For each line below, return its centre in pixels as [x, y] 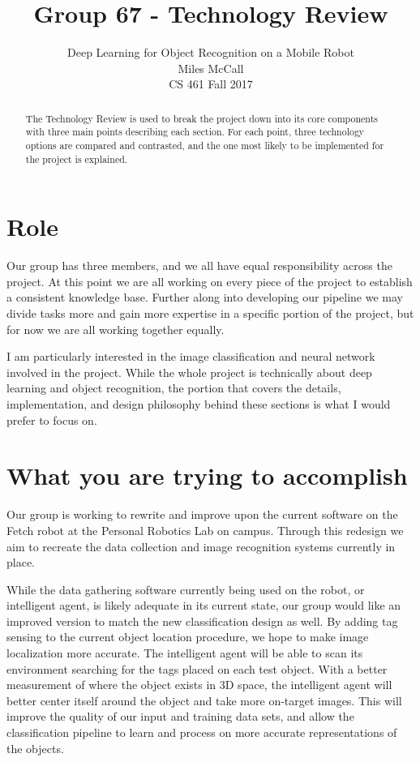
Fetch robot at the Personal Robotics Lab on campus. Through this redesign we [205, 530]
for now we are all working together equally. [116, 329]
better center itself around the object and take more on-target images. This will [204, 700]
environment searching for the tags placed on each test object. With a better [197, 668]
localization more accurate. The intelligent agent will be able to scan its [185, 653]
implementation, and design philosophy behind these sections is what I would [199, 404]
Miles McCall [211, 68]
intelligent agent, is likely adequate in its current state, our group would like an [204, 605]
